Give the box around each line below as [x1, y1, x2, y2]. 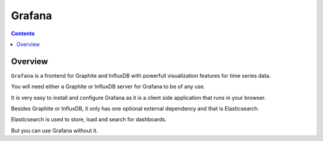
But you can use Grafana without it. [11, 127, 98, 134]
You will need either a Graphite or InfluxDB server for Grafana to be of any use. [11, 83, 206, 90]
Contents [11, 30, 35, 37]
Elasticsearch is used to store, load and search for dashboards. [11, 116, 167, 123]
